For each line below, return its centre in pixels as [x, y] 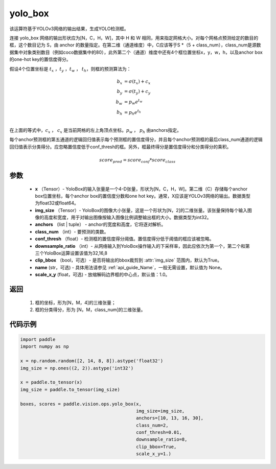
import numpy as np [44, 347]
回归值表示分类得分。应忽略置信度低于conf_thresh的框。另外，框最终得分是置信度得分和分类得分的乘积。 [120, 147]
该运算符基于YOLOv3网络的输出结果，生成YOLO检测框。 [69, 29]
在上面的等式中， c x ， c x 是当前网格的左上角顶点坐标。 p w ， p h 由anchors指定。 [95, 131]
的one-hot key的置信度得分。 [40, 59]
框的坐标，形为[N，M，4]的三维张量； [75, 302]
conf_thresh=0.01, [159, 432]
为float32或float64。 [57, 203]
